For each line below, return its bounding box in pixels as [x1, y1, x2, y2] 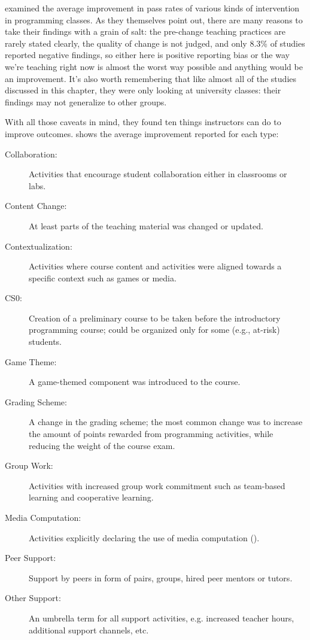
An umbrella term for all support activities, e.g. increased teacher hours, [29, 611, 294, 624]
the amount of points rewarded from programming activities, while [29, 427, 273, 440]
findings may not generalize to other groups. [5, 95, 167, 108]
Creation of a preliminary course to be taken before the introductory [29, 311, 281, 324]
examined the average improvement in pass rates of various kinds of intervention [5, 2, 300, 14]
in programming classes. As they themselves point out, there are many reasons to [5, 13, 303, 26]
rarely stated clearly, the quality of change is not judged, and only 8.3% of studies [5, 37, 305, 49]
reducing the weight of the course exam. [29, 439, 175, 451]
